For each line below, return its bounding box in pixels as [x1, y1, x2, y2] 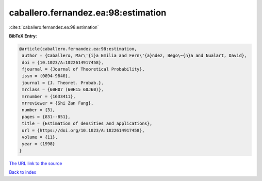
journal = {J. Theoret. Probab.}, [22, 80, 104, 85]
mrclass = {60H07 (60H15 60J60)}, [22, 87, 104, 92]
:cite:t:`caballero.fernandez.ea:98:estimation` [9, 24, 99, 30]
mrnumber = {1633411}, [22, 94, 76, 99]
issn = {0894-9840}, [22, 73, 71, 79]
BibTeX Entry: [9, 33, 37, 39]
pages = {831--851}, [22, 114, 71, 119]
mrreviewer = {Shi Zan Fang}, [22, 100, 94, 106]
